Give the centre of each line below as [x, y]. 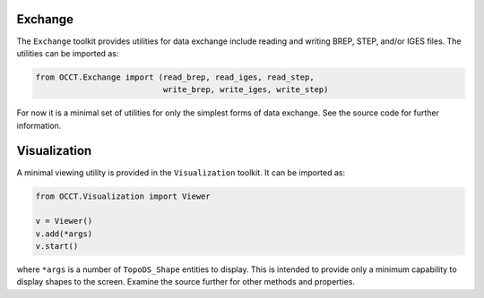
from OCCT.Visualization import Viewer [123, 196]
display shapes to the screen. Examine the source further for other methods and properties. [186, 282]
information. [39, 125]
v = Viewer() [64, 221]
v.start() [57, 247]
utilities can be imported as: [68, 53]
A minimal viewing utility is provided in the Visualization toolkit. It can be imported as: [181, 172]
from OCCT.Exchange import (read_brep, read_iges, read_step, [175, 77]
